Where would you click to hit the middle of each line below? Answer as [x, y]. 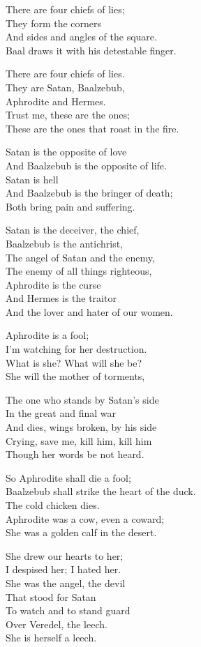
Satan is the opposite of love [66, 152]
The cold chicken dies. [53, 505]
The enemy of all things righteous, [79, 271]
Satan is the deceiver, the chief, [73, 230]
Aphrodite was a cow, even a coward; [85, 518]
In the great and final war [61, 413]
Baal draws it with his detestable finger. [91, 50]
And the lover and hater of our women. [89, 311]
